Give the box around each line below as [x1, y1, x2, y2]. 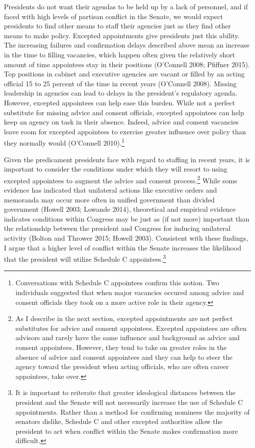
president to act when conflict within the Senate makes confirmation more [15, 425, 238, 436]
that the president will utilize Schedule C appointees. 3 [4, 252, 166, 264]
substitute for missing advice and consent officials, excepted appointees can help [4, 107, 244, 117]
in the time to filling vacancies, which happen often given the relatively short [4, 49, 235, 59]
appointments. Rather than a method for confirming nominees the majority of [15, 406, 250, 417]
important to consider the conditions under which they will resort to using [4, 164, 228, 174]
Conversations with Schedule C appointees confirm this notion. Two [15, 277, 219, 288]
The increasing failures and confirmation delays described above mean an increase [4, 40, 250, 50]
